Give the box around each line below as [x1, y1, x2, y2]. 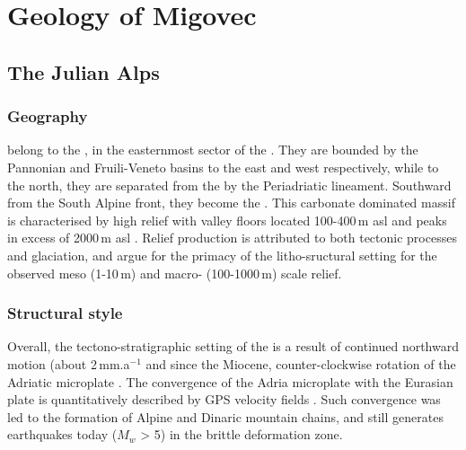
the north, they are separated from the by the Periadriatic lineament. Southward [7, 175, 452, 194]
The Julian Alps [7, 57, 160, 85]
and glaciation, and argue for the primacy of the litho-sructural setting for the [7, 245, 437, 264]
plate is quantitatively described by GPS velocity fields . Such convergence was [7, 390, 441, 409]
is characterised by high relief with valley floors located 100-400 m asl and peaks [7, 210, 447, 229]
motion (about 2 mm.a [7, 354, 130, 373]
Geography [7, 105, 88, 128]
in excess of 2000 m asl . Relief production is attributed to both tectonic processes [7, 228, 457, 247]
